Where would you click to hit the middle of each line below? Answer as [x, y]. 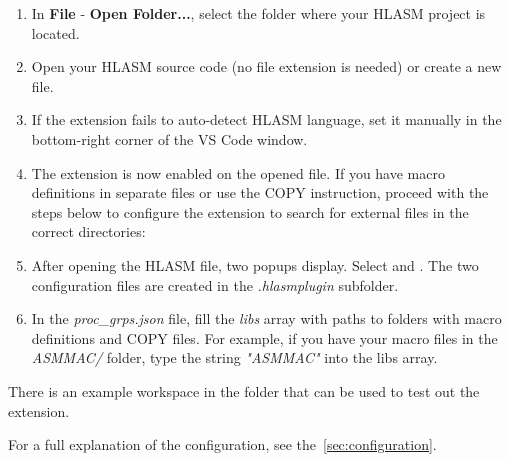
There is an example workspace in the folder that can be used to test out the [244, 390]
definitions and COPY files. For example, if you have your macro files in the [264, 337]
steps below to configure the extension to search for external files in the [250, 211]
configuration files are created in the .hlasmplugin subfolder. [215, 284]
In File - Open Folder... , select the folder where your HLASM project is [258, 13]
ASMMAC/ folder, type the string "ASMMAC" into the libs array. [234, 357]
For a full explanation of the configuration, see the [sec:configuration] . [222, 444]
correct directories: [88, 231]
